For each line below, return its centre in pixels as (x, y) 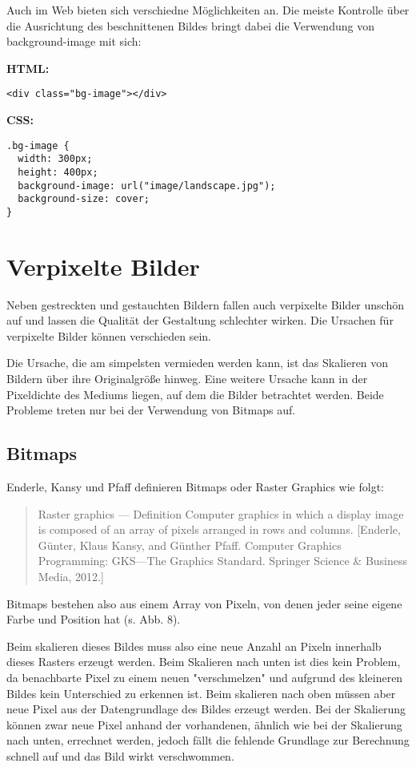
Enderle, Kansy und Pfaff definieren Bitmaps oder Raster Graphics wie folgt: (195, 487)
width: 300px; (55, 159)
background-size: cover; (84, 199)
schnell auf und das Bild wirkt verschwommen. (120, 755)
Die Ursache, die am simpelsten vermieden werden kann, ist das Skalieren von (198, 363)
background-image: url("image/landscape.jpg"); (147, 186)
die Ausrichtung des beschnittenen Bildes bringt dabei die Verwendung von (190, 25)
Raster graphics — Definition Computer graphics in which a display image (221, 513)
